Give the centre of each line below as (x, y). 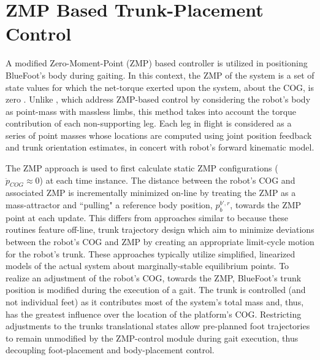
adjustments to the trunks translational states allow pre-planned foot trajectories (158, 326)
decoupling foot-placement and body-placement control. (110, 350)
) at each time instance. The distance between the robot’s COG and (167, 180)
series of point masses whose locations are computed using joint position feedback (159, 135)
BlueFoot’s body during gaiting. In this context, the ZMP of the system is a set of (160, 75)
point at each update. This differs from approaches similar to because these (147, 217)
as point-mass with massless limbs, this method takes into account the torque (151, 111)
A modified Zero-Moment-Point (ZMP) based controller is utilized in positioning (157, 63)
